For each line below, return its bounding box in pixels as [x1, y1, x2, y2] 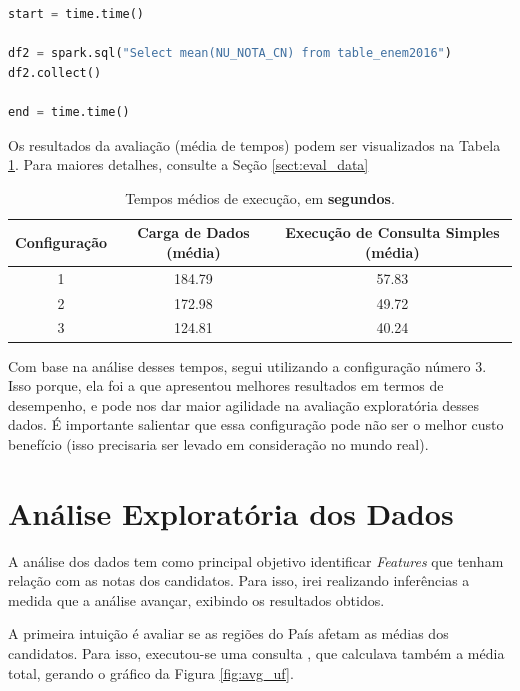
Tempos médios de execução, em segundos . [125, 187, 395, 208]
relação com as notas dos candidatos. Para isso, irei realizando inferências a [8, 570, 470, 591]
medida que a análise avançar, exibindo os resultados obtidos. [8, 589, 385, 610]
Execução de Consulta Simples [285, 222, 500, 243]
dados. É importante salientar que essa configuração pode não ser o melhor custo [8, 414, 504, 435]
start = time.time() [8, 7, 145, 21]
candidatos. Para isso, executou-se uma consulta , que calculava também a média [8, 643, 505, 664]
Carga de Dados [137, 222, 250, 243]
